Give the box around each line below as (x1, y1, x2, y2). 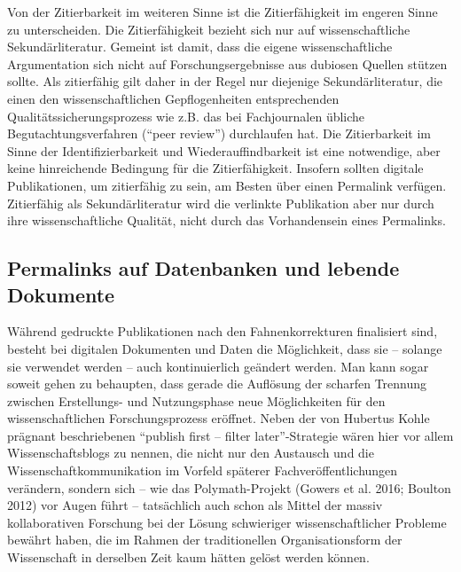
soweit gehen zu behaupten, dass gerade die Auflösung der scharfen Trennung (7, 374, 427, 393)
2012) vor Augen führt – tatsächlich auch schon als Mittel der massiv (7, 496, 383, 514)
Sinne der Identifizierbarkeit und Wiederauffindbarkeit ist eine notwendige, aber (7, 141, 441, 160)
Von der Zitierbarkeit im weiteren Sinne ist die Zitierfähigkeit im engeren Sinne (7, 3, 438, 20)
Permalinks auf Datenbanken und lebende (7, 255, 400, 282)
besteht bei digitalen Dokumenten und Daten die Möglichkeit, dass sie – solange (7, 339, 442, 357)
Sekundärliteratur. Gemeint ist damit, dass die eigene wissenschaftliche (7, 37, 393, 56)
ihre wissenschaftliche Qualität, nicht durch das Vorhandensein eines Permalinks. (7, 211, 446, 230)
